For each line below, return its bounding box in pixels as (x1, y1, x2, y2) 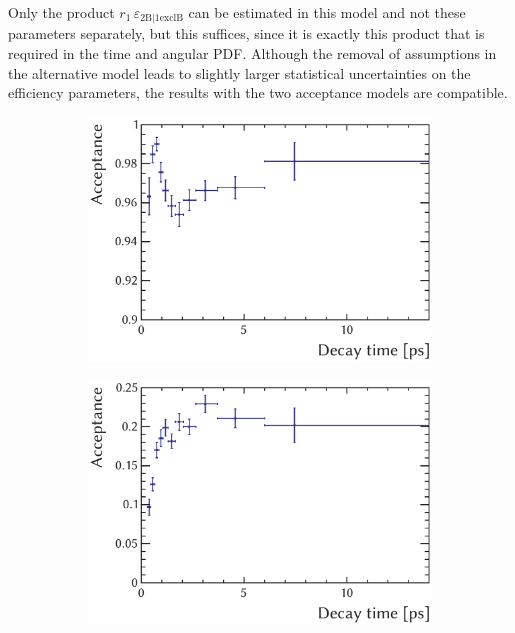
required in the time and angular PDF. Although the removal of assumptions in (8, 43, 497, 64)
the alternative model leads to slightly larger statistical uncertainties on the (8, 62, 471, 83)
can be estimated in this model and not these (188, 2, 466, 22)
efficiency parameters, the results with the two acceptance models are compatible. (8, 82, 508, 103)
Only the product (8, 2, 115, 22)
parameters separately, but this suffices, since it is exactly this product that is (8, 23, 485, 44)
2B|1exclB (140, 13, 184, 24)
